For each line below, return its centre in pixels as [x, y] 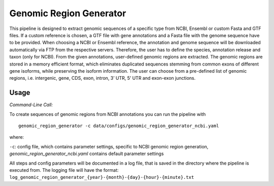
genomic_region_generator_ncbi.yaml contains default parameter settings [87, 154]
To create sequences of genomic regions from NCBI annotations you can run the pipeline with [108, 114]
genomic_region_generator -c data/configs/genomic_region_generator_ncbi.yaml [119, 126]
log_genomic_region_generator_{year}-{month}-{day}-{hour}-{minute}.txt [102, 177]
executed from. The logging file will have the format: [64, 170]
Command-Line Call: [31, 105]
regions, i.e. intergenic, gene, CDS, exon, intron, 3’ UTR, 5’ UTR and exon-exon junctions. [102, 78]
